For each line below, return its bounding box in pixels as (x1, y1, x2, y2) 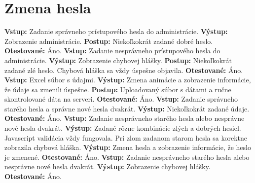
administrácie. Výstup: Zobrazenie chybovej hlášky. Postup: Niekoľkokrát (4, 55, 232, 65)
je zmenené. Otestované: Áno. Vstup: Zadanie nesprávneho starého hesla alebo (4, 151, 250, 162)
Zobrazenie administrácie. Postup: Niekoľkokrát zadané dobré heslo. (4, 36, 213, 46)
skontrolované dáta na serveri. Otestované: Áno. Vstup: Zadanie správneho (4, 94, 238, 104)
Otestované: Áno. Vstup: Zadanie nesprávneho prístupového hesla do (4, 45, 220, 56)
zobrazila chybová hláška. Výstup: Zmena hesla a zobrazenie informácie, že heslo (4, 142, 251, 152)
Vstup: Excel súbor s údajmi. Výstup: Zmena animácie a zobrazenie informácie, (4, 74, 251, 85)
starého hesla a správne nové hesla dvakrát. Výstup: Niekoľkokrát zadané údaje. (4, 103, 250, 113)
